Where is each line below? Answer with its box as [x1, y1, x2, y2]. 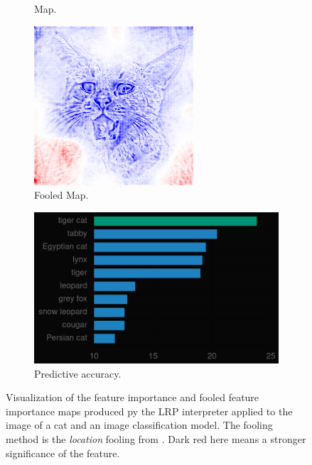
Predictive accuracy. [34, 366, 122, 381]
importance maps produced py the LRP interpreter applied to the [6, 403, 293, 418]
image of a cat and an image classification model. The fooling [6, 417, 273, 432]
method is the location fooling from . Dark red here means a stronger [6, 432, 306, 447]
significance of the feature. [6, 445, 120, 460]
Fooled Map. [34, 187, 89, 202]
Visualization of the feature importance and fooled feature [6, 390, 259, 405]
